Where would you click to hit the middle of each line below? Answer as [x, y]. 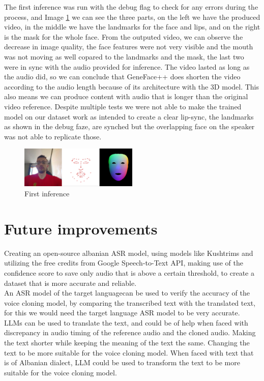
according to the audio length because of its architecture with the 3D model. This [132, 86]
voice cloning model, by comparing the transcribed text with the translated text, [130, 302]
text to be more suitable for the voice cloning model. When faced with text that [129, 352]
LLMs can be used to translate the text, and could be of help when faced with [126, 322]
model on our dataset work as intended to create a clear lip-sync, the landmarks [129, 116]
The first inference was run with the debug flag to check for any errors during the [131, 7]
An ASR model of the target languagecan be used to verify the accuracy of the [127, 293]
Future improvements [81, 228]
